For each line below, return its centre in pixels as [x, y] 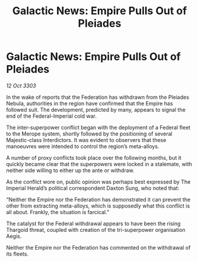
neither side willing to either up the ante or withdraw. [70, 170]
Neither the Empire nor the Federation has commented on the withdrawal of [98, 247]
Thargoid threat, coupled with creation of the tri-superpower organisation [96, 229]
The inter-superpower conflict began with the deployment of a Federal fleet [98, 127]
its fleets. [17, 254]
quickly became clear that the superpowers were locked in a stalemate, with [99, 164]
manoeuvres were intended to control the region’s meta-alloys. [83, 146]
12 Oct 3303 [21, 85]
